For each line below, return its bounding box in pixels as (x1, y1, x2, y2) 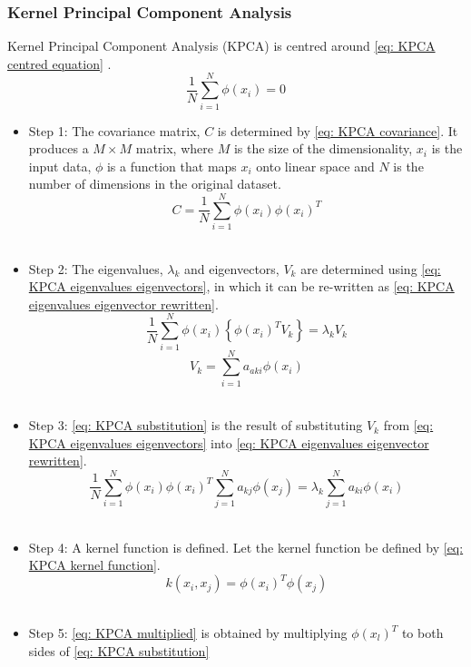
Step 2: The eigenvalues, (28, 259, 163, 278)
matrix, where (135, 139, 213, 158)
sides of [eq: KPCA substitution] (28, 641, 210, 660)
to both (401, 623, 444, 642)
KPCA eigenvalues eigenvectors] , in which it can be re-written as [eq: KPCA (28, 277, 455, 296)
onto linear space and (256, 156, 375, 175)
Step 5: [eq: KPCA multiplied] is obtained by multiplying (28, 623, 348, 642)
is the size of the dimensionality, (233, 139, 413, 158)
